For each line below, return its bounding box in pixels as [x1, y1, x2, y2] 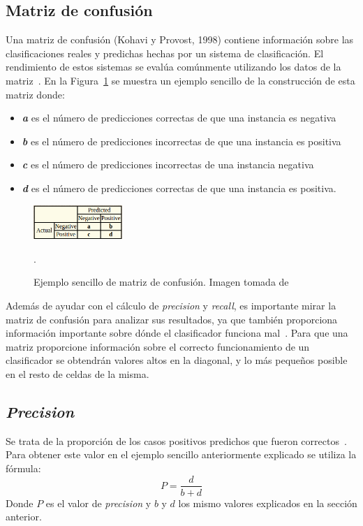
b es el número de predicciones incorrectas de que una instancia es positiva [22, 133, 341, 148]
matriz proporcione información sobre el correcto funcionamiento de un [6, 339, 310, 353]
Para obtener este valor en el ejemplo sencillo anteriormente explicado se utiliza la [6, 447, 357, 462]
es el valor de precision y [45, 495, 151, 510]
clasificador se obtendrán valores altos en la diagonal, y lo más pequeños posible [6, 353, 348, 367]
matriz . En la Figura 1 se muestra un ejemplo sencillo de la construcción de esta [6, 73, 355, 87]
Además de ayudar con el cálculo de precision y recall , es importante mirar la [6, 298, 336, 312]
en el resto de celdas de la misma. [6, 366, 149, 381]
